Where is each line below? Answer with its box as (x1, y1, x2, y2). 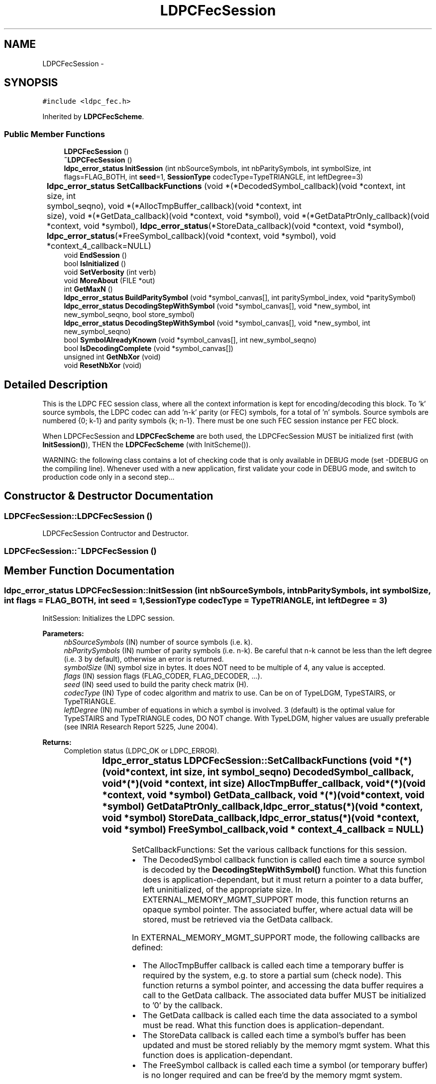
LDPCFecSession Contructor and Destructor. (42, 529, 189, 538)
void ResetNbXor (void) (64, 361, 142, 370)
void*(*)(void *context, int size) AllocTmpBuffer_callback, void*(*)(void (102, 777, 426, 789)
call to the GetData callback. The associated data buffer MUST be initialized (142, 990, 426, 1000)
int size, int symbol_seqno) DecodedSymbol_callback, (170, 766, 414, 778)
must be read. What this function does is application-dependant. (142, 1020, 384, 1030)
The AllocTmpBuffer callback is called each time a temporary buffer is (142, 960, 404, 970)
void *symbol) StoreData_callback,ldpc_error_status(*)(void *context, (102, 812, 419, 824)
